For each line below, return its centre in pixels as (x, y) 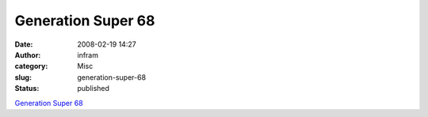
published (94, 89)
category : (31, 66)
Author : (28, 55)
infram (88, 55)
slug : (23, 77)
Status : (27, 89)
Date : (24, 44)
